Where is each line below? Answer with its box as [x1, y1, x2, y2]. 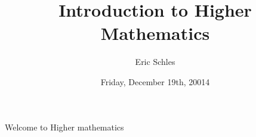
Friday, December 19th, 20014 [100, 75, 210, 88]
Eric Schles [135, 55, 175, 68]
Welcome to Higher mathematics [5, 120, 124, 133]
